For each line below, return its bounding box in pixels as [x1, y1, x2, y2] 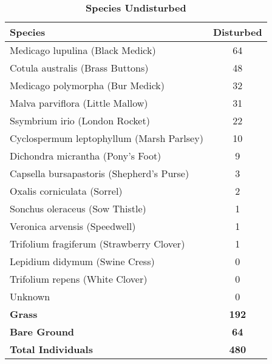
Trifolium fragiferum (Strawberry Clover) [10, 237, 185, 251]
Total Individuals [10, 342, 93, 356]
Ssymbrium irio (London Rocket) [10, 113, 150, 127]
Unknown [10, 289, 50, 303]
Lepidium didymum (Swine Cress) [10, 254, 155, 268]
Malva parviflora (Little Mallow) [10, 96, 148, 110]
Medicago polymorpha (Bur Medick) [10, 78, 165, 92]
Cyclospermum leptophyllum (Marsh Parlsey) [10, 131, 203, 145]
